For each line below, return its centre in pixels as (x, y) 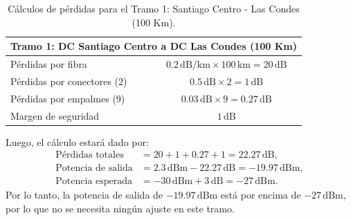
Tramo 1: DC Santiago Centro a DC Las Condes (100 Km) (154, 46)
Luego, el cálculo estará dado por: (77, 141)
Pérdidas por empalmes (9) (68, 98)
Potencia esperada (94, 182)
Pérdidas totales (90, 155)
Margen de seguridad (55, 115)
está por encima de (261, 195)
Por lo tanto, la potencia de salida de (84, 195)
